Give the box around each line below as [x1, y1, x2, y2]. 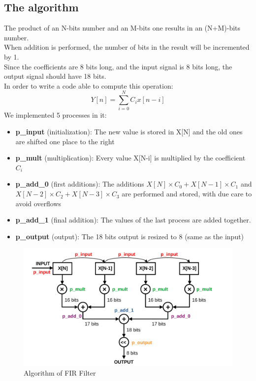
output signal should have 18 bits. [4, 71, 106, 81]
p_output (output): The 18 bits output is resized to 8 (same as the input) [15, 231, 244, 241]
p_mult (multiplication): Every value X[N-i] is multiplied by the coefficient [15, 153, 246, 163]
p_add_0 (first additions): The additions [15, 179, 144, 189]
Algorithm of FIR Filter [24, 367, 96, 378]
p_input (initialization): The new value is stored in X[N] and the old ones [15, 127, 243, 137]
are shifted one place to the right [15, 136, 115, 146]
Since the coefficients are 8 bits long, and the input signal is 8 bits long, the [4, 61, 232, 71]
